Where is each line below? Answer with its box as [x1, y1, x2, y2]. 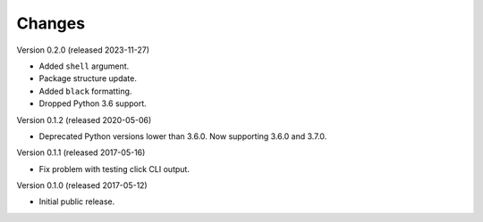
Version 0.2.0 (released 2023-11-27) [16, 45, 150, 55]
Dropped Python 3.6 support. [38, 98, 147, 109]
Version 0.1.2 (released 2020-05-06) [16, 114, 152, 125]
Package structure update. [38, 73, 138, 84]
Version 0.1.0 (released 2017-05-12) [16, 180, 148, 191]
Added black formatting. [38, 86, 132, 96]
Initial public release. [38, 196, 115, 207]
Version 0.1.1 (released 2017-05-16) [16, 147, 146, 158]
